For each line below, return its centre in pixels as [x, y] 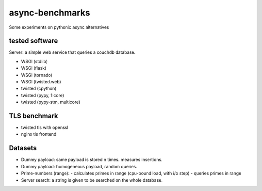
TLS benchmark [33, 116]
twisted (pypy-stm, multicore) [51, 102]
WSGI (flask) [34, 68]
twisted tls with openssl [45, 127]
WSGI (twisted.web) [41, 82]
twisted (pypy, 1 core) [43, 95]
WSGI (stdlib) [34, 61]
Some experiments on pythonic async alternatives [59, 27]
